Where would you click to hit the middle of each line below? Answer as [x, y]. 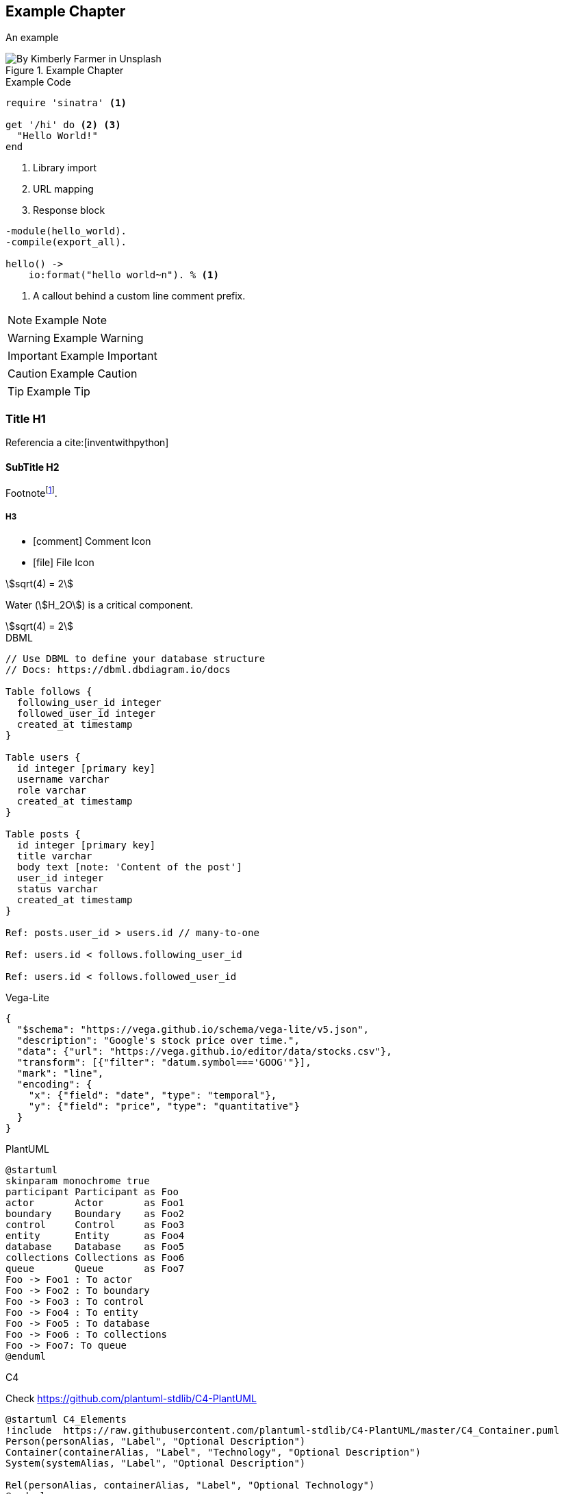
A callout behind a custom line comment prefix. [139, 296]
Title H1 [26, 418]
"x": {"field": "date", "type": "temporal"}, [153, 1095]
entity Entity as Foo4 [95, 1235]
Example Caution [94, 374]
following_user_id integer [89, 702]
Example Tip [59, 392]
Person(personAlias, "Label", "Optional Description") [156, 1441]
